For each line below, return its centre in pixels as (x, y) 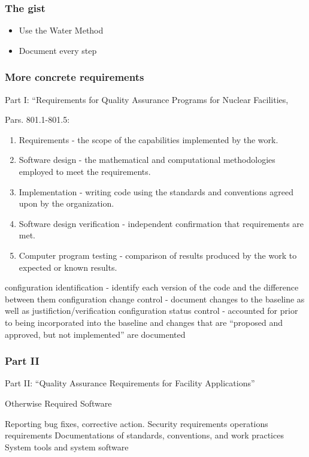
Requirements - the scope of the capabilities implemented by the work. (149, 139)
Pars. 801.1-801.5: (37, 119)
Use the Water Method (61, 30)
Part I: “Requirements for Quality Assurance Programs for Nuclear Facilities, (147, 99)
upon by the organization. (66, 203)
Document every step (58, 50)
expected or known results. (68, 267)
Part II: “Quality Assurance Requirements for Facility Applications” (130, 383)
